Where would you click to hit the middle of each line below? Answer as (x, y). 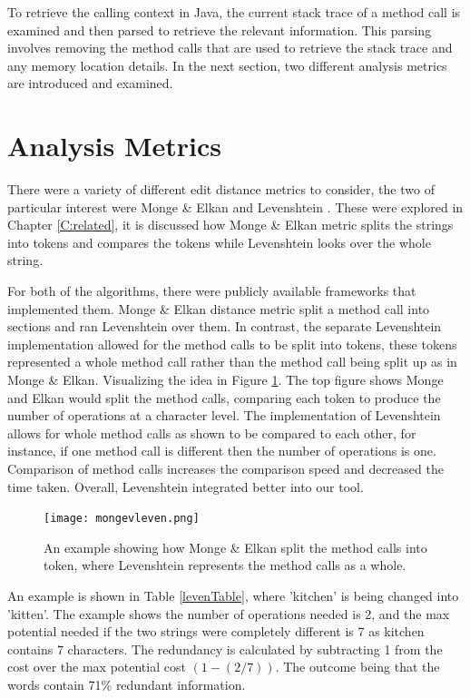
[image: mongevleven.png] (122, 519)
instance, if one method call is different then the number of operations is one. (222, 451)
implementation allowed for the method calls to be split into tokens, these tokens (232, 344)
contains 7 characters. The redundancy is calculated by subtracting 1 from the (225, 649)
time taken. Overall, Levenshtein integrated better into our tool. (186, 486)
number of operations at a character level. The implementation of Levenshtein (224, 415)
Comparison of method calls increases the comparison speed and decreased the (225, 468)
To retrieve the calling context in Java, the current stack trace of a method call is (234, 12)
